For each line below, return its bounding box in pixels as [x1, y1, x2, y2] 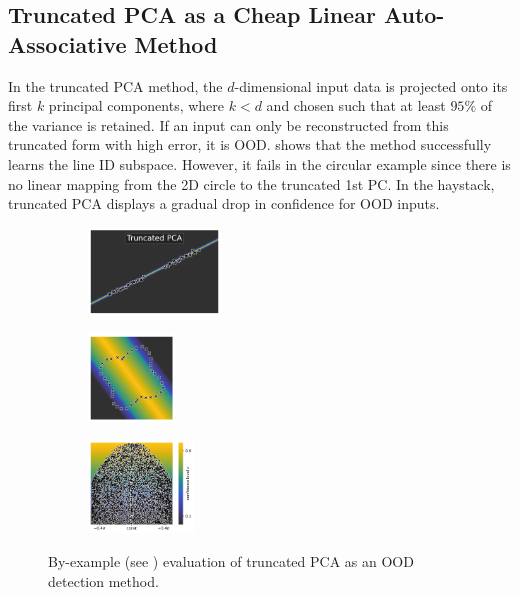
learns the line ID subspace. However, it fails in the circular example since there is [8, 153, 511, 174]
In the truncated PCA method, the [8, 75, 223, 96]
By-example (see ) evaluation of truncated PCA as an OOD [48, 551, 414, 572]
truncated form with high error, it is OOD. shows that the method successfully [8, 134, 492, 155]
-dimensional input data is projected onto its [234, 75, 508, 96]
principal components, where [48, 95, 225, 116]
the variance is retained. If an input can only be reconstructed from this [8, 114, 449, 135]
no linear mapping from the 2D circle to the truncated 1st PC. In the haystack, [8, 173, 495, 194]
